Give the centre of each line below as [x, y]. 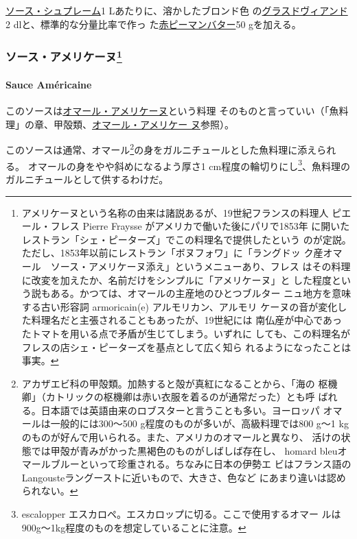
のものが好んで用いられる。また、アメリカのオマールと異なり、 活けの [181, 437]
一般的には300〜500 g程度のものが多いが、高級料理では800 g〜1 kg [199, 423]
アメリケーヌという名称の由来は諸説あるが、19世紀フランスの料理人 [175, 212]
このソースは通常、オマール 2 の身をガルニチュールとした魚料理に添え [161, 149]
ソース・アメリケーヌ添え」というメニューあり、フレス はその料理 [200, 266]
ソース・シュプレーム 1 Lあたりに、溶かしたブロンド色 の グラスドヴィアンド [177, 10]
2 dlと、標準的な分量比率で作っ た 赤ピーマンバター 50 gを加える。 [153, 24]
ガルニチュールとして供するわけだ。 [87, 179]
